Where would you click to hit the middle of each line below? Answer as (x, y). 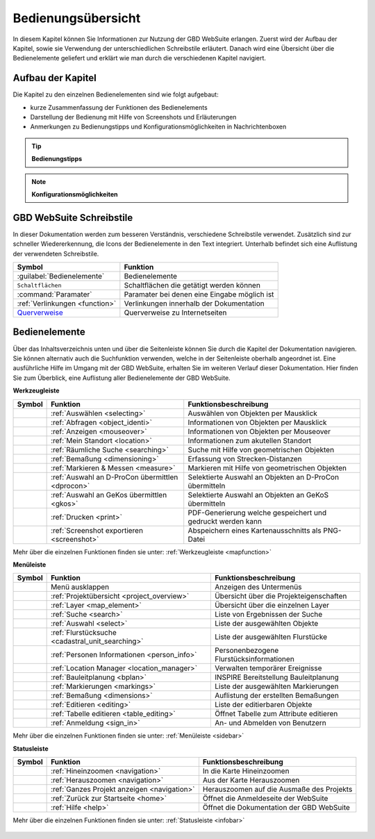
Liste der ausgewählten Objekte (266, 624)
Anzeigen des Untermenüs (258, 587)
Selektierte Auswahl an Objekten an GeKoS (258, 495)
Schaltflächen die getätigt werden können (192, 285)
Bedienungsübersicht (77, 18)
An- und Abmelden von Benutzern (270, 723)
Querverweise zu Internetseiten (175, 313)
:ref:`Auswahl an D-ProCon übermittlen (115, 477)
